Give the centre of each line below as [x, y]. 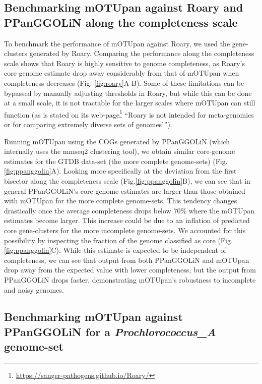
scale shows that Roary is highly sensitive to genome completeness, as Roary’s [124, 63]
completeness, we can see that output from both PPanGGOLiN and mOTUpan [127, 260]
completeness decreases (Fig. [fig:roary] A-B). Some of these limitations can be [124, 83]
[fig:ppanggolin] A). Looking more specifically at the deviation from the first [120, 171]
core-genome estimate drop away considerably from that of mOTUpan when [122, 73]
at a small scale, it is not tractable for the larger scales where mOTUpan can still [130, 103]
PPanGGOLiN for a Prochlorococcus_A [110, 331]
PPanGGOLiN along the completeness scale [121, 22]
